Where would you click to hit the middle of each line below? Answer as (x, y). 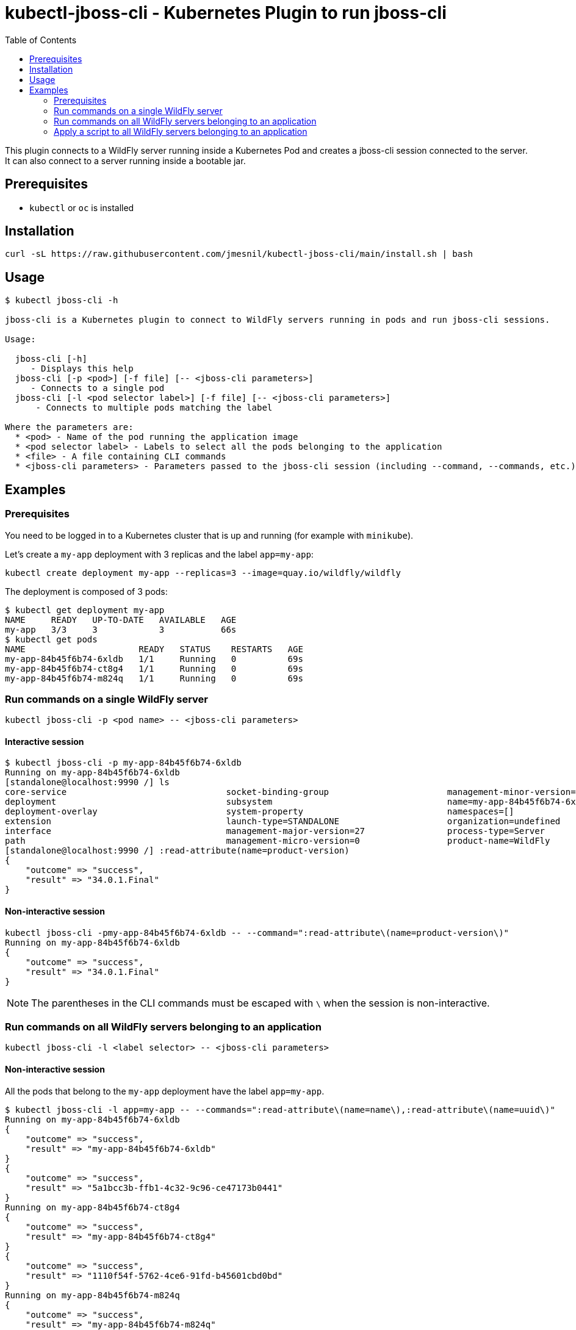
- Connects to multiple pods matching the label (154, 408)
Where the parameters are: (69, 427)
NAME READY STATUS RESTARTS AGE (154, 649)
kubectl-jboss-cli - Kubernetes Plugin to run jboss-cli (226, 13)
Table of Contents (41, 40)
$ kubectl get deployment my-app (85, 610)
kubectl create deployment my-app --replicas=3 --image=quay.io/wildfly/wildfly (203, 573)
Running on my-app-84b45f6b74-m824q (92, 1295)
